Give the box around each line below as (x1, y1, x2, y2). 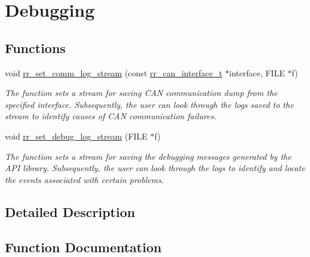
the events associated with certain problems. (5, 173, 164, 185)
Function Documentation (5, 237, 162, 256)
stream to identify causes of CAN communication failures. (5, 110, 216, 122)
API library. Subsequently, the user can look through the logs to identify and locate (5, 162, 305, 174)
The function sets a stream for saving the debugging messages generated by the (5, 150, 291, 162)
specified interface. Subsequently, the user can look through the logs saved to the (5, 98, 294, 110)
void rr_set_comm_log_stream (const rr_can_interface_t (5, 66, 223, 79)
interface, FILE (229, 66, 285, 79)
